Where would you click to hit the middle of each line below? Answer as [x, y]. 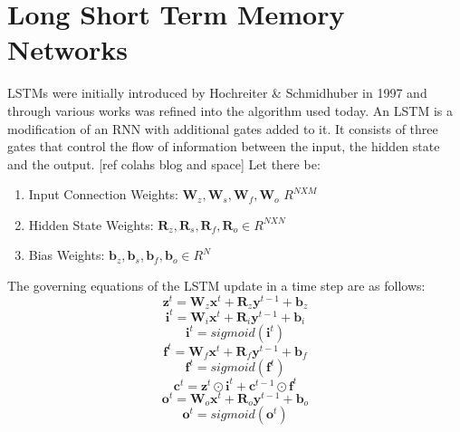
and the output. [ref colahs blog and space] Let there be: [164, 163]
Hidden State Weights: [91, 224]
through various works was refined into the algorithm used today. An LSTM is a [230, 110]
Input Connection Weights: [103, 194]
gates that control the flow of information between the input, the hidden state [224, 146]
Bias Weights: [67, 255]
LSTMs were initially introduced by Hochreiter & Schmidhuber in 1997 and [217, 93]
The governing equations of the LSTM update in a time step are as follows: [216, 286]
